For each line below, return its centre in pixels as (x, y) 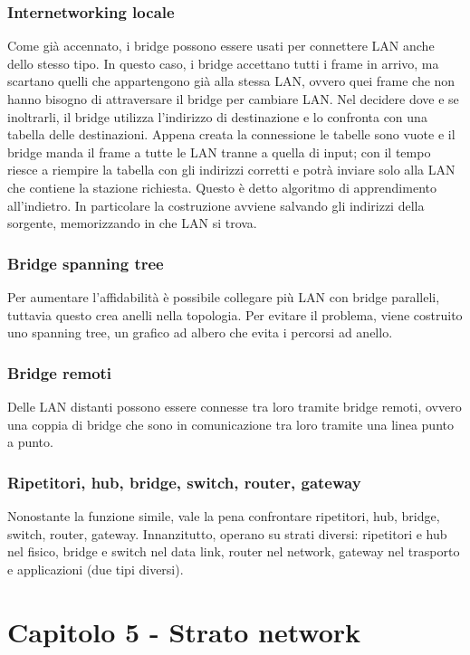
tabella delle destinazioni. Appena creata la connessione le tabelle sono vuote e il (231, 134)
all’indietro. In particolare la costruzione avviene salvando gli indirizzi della (216, 205)
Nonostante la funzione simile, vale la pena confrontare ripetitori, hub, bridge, (224, 515)
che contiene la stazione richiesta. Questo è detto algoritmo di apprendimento (222, 187)
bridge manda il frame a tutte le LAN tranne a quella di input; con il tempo (219, 152)
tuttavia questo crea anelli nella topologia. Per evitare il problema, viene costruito (235, 314)
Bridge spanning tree (86, 263)
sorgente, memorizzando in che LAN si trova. (132, 223)
